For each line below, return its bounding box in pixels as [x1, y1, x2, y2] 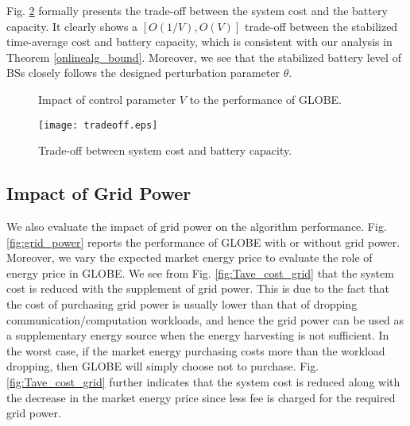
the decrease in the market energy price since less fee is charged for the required [6, 389, 396, 405]
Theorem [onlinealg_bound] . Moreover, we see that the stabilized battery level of [6, 48, 401, 65]
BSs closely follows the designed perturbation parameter [6, 64, 280, 81]
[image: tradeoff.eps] [38, 119, 158, 131]
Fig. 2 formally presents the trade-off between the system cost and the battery [6, 2, 388, 18]
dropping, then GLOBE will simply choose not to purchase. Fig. [6, 358, 319, 374]
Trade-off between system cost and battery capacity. [38, 142, 292, 159]
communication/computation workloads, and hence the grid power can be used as [6, 311, 404, 328]
